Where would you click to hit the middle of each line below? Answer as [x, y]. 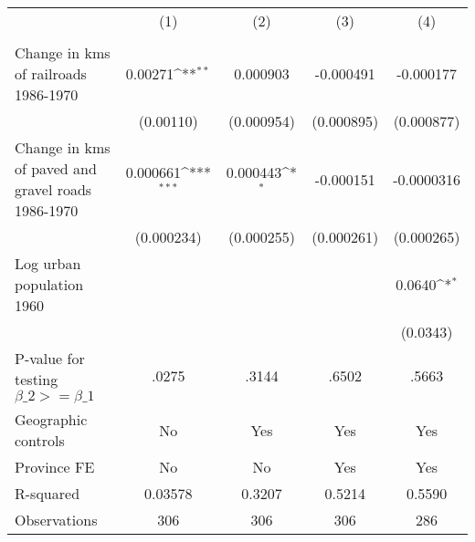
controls [40, 440]
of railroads [51, 73]
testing [37, 379]
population [49, 284]
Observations [56, 520]
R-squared [47, 493]
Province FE [55, 467]
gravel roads [53, 189]
